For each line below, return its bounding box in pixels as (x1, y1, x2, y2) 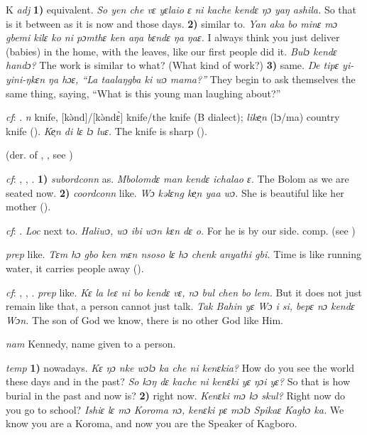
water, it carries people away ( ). (6, 260, 144, 275)
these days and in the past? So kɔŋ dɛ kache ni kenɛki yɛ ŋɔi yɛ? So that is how (6, 374, 351, 389)
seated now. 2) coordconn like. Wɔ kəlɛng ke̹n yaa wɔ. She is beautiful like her (6, 185, 344, 200)
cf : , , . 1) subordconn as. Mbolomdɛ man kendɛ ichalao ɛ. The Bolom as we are (6, 171, 349, 186)
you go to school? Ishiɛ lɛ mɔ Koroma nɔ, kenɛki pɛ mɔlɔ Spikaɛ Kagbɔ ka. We (6, 402, 344, 417)
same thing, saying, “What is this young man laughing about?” (6, 85, 281, 100)
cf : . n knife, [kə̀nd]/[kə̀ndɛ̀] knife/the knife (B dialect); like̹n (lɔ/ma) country (6, 109, 340, 124)
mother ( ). (6, 199, 51, 214)
